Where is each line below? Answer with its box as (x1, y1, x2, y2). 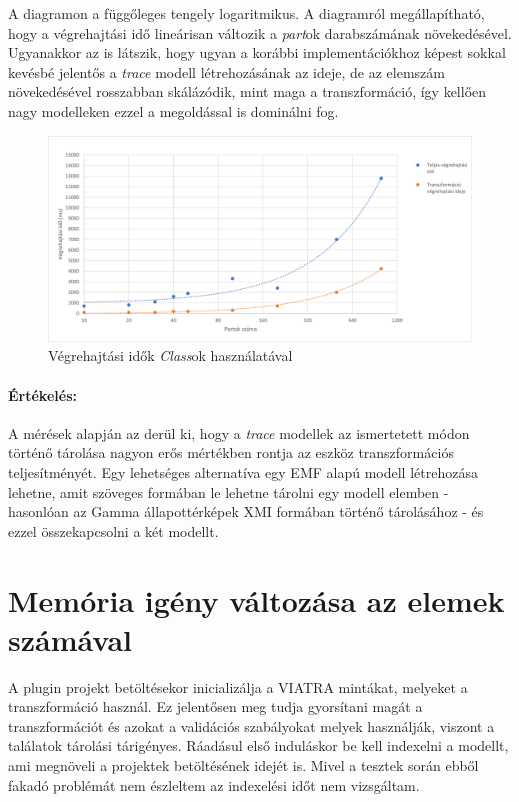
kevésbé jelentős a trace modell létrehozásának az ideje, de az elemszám (8, 61, 445, 82)
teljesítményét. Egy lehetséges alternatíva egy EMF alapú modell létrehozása (8, 461, 478, 482)
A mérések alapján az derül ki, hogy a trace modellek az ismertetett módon (8, 422, 470, 443)
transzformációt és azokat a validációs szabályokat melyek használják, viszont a (8, 715, 495, 736)
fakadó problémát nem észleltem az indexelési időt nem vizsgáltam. (8, 774, 420, 795)
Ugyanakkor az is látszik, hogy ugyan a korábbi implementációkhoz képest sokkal (8, 42, 506, 63)
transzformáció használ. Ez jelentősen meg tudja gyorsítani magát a (8, 696, 423, 717)
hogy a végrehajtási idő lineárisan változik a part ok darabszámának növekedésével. (8, 22, 512, 43)
